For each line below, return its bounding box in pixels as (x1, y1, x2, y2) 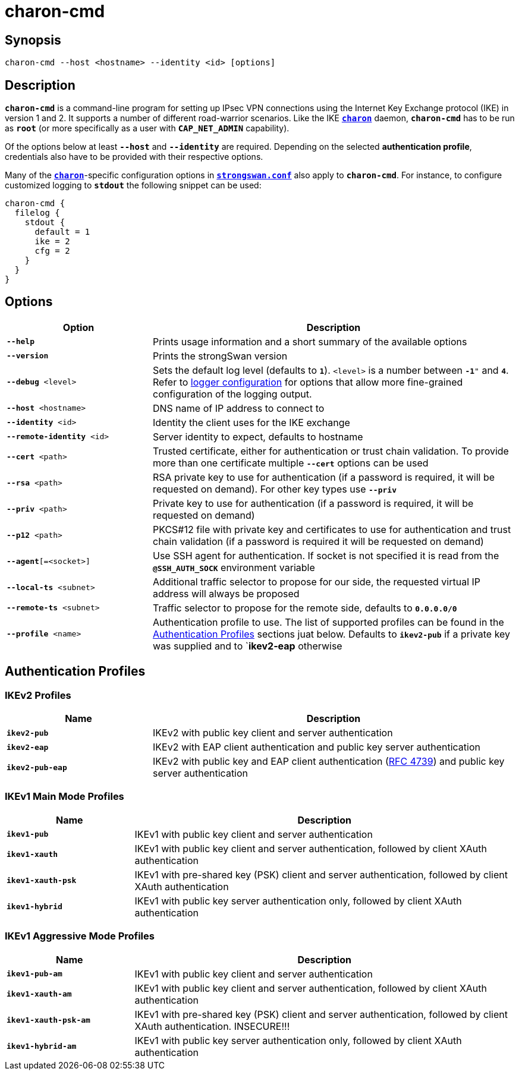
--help (7, 337, 34, 346)
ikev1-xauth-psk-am (7, 1016, 90, 1025)
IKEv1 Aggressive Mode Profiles (5, 930, 155, 942)
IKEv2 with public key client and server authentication (152, 727, 393, 739)
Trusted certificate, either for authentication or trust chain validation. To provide (152, 444, 509, 457)
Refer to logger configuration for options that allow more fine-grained (152, 376, 463, 388)
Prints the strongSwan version (152, 349, 288, 362)
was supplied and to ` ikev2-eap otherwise (152, 639, 342, 652)
